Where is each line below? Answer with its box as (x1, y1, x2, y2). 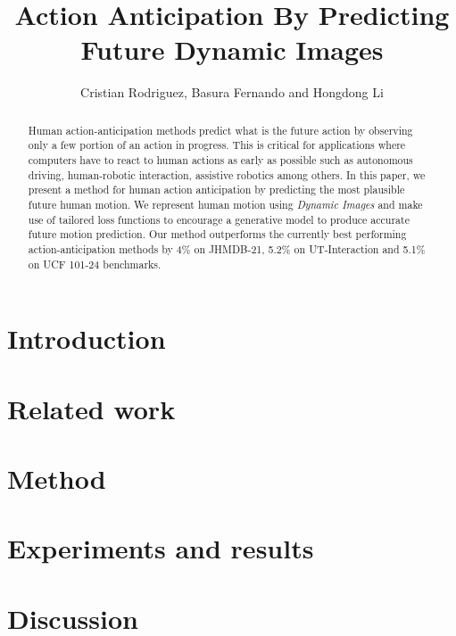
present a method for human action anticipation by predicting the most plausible (28, 182, 405, 197)
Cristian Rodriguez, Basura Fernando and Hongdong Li (80, 83, 384, 102)
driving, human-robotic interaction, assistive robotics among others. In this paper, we (28, 167, 426, 182)
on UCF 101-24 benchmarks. (28, 256, 162, 271)
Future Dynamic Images (80, 31, 384, 68)
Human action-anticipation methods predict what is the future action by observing (28, 122, 413, 137)
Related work (7, 390, 176, 426)
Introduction (7, 320, 166, 357)
